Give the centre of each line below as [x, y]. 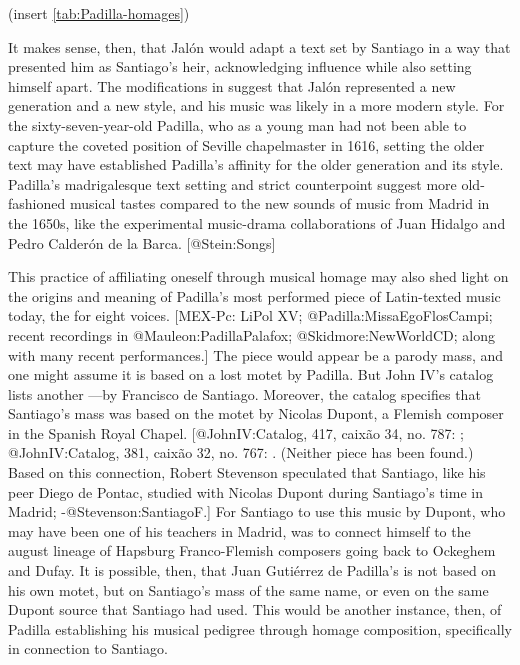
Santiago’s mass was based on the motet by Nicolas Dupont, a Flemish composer [256, 413]
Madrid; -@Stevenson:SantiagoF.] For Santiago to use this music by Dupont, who [257, 511]
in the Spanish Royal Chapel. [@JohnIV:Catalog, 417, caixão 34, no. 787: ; [236, 432]
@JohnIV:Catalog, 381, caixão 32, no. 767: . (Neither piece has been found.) [241, 452]
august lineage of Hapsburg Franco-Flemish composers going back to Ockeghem [252, 550]
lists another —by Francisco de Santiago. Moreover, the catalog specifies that [244, 393]
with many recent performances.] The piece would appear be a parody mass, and [256, 354]
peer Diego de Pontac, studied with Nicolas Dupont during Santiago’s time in [245, 491]
